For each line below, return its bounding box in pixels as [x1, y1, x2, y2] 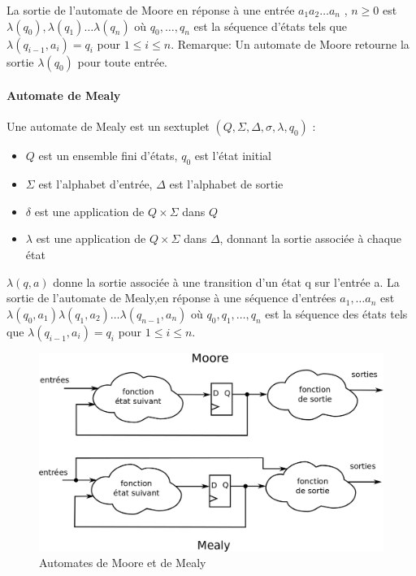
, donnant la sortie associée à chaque [219, 230, 402, 247]
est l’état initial [194, 147, 271, 164]
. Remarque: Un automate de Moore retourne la [171, 35, 409, 52]
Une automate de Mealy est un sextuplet [6, 118, 210, 135]
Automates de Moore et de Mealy [39, 554, 206, 571]
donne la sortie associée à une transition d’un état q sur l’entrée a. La [53, 273, 400, 290]
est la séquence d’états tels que [193, 17, 347, 34]
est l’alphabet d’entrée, [38, 175, 153, 193]
